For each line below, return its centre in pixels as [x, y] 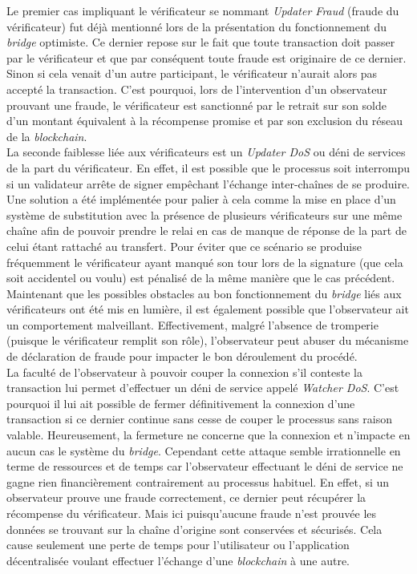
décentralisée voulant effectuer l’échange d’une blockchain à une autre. [178, 560]
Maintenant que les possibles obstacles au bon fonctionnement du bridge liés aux [204, 293]
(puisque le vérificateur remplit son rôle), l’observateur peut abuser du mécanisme [208, 340]
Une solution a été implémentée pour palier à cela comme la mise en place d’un [201, 199]
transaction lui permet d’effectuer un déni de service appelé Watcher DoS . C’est [203, 388]
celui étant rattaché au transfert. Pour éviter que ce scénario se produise [184, 246]
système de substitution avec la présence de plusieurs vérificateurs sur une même [204, 214]
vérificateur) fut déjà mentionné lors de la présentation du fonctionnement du [197, 26]
